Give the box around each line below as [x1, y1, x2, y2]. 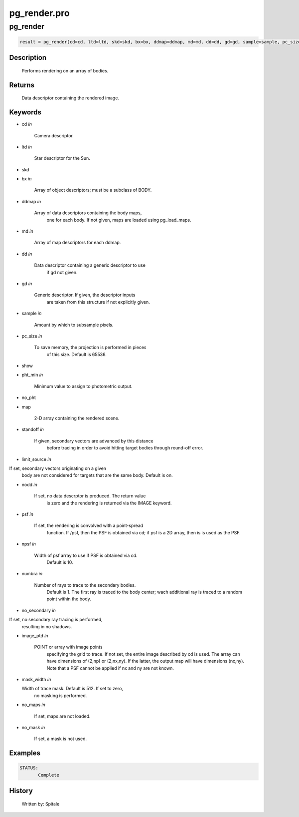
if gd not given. [46, 269, 78, 275]
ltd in [21, 144, 32, 150]
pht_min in [21, 372, 43, 378]
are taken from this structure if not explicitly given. [46, 299, 150, 305]
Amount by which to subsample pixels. [34, 322, 114, 328]
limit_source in [21, 456, 52, 462]
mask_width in [21, 676, 51, 682]
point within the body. [46, 596, 92, 602]
